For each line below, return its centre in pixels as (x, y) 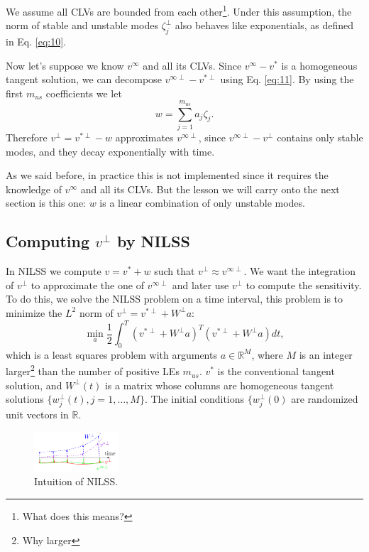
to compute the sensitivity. (304, 285)
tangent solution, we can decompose (84, 79)
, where (267, 354)
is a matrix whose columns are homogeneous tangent (219, 385)
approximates (144, 137)
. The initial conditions (194, 399)
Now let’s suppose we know (65, 65)
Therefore (27, 137)
